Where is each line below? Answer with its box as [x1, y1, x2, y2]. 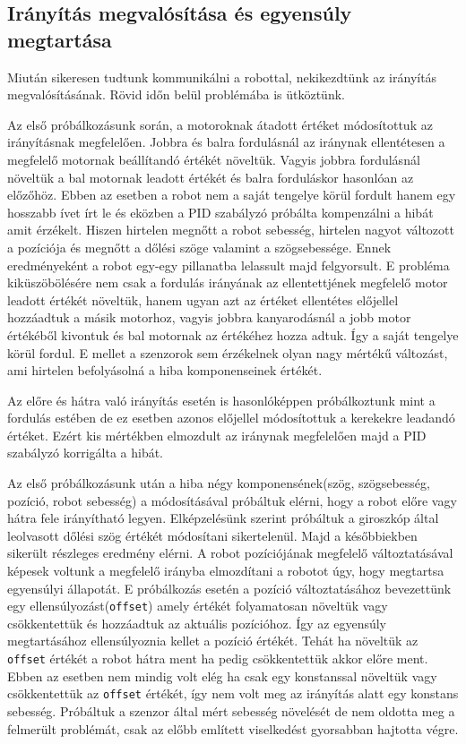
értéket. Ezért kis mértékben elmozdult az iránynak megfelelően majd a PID [7, 425, 427, 444]
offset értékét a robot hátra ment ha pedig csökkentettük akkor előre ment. [7, 649, 428, 668]
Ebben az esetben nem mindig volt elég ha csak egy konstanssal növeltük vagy [7, 666, 437, 685]
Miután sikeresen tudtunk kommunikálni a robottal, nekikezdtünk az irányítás [7, 67, 437, 86]
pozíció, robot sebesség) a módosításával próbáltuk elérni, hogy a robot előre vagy [7, 491, 457, 509]
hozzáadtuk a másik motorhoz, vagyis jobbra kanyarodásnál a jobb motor [7, 308, 411, 327]
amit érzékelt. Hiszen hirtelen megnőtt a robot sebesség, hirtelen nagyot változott [7, 220, 454, 239]
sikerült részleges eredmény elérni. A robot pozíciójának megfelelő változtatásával [7, 543, 453, 562]
